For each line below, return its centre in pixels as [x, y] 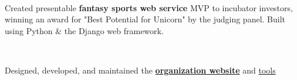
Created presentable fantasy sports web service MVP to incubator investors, [149, 7]
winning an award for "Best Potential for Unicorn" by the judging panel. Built [145, 19]
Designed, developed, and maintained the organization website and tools [140, 70]
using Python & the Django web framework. [84, 30]
